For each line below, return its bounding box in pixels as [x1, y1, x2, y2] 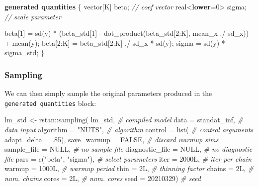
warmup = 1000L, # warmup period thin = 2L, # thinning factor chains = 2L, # [4, 163, 254, 174]
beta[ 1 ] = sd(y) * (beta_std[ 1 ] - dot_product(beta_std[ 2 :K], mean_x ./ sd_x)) [4, 28, 249, 38]
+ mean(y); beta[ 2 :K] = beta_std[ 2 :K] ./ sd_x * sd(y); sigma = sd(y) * [4, 37, 225, 48]
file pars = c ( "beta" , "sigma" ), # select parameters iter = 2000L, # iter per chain [4, 153, 252, 164]
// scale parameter [4, 11, 61, 21]
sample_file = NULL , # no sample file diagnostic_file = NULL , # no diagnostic [4, 144, 253, 154]
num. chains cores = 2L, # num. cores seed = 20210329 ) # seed [4, 173, 201, 183]
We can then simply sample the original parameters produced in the [4, 88, 212, 98]
